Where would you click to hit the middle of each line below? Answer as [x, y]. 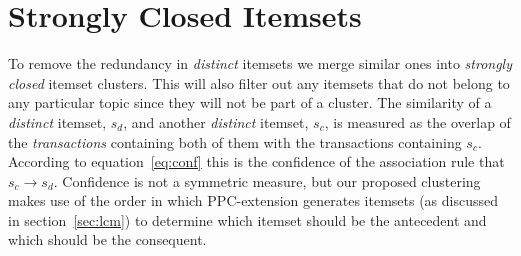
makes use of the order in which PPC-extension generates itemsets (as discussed [253, 200]
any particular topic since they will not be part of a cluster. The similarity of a [250, 102]
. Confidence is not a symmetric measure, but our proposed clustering [267, 180]
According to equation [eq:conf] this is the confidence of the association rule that [256, 161]
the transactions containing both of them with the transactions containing [235, 141]
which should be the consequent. [107, 239]
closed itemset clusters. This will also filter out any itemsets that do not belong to [259, 82]
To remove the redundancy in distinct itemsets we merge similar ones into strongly [260, 63]
